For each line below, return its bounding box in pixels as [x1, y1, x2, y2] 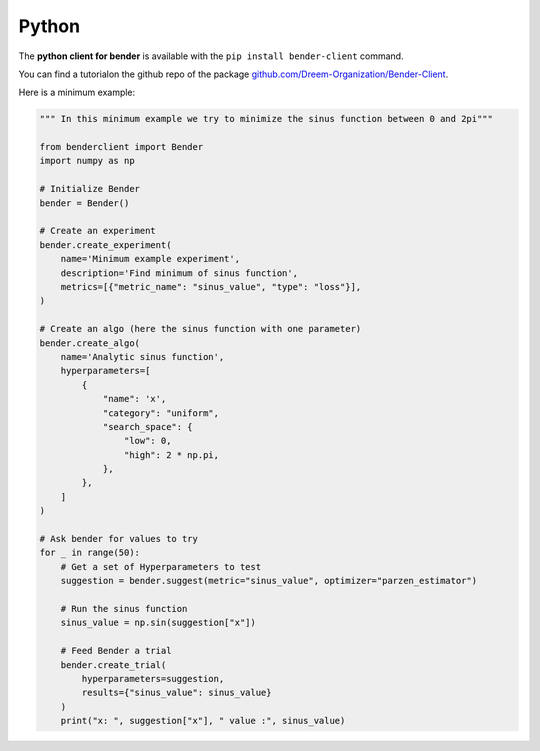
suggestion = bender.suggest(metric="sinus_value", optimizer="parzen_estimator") [60, 575, 478, 587]
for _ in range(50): [39, 547, 140, 559]
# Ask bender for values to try [39, 533, 199, 545]
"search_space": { [102, 421, 194, 432]
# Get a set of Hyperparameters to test [60, 561, 262, 572]
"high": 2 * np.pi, [123, 449, 220, 460]
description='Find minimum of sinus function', [60, 267, 299, 279]
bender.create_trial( [60, 659, 167, 670]
